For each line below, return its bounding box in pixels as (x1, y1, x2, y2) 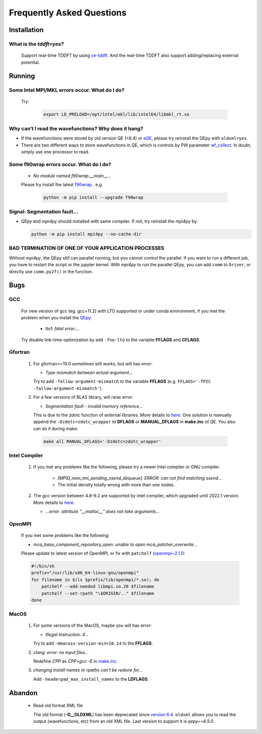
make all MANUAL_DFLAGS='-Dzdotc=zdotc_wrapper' (43, 439, 162, 444)
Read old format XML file (33, 702, 83, 708)
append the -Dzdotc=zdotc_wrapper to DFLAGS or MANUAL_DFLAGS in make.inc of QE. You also (33, 419, 236, 424)
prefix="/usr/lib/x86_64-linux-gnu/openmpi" (31, 570, 139, 576)
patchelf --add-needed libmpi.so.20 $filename (41, 584, 155, 589)
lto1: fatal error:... (45, 326, 80, 332)
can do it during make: (33, 425, 79, 431)
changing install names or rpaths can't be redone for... (33, 667, 143, 673)
